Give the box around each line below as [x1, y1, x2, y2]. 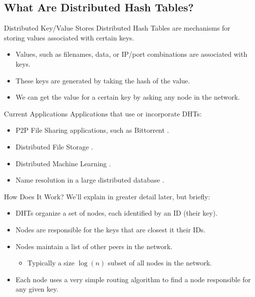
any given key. [15, 284, 59, 294]
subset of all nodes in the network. [108, 258, 212, 268]
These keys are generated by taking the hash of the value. [15, 75, 190, 85]
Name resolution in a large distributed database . [15, 175, 164, 185]
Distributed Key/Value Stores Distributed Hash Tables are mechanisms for [4, 23, 230, 33]
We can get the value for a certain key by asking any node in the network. [15, 92, 240, 102]
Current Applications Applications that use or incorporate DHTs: [4, 108, 202, 118]
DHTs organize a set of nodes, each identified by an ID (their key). [15, 208, 218, 218]
